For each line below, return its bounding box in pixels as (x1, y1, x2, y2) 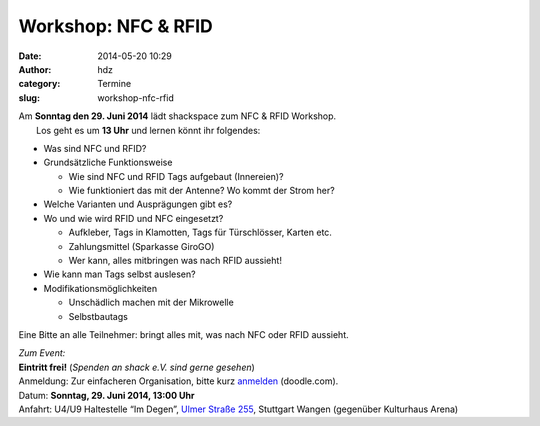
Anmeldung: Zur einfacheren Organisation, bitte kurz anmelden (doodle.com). (18, 375, 339, 387)
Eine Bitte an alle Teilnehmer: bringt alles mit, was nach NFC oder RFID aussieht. (18, 328, 349, 340)
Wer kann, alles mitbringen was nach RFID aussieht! (68, 255, 282, 267)
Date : (18, 50, 42, 62)
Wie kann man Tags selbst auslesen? (43, 268, 196, 280)
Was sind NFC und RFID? (43, 142, 147, 154)
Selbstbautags (68, 310, 129, 322)
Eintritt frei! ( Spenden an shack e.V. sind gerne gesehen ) (18, 361, 255, 373)
